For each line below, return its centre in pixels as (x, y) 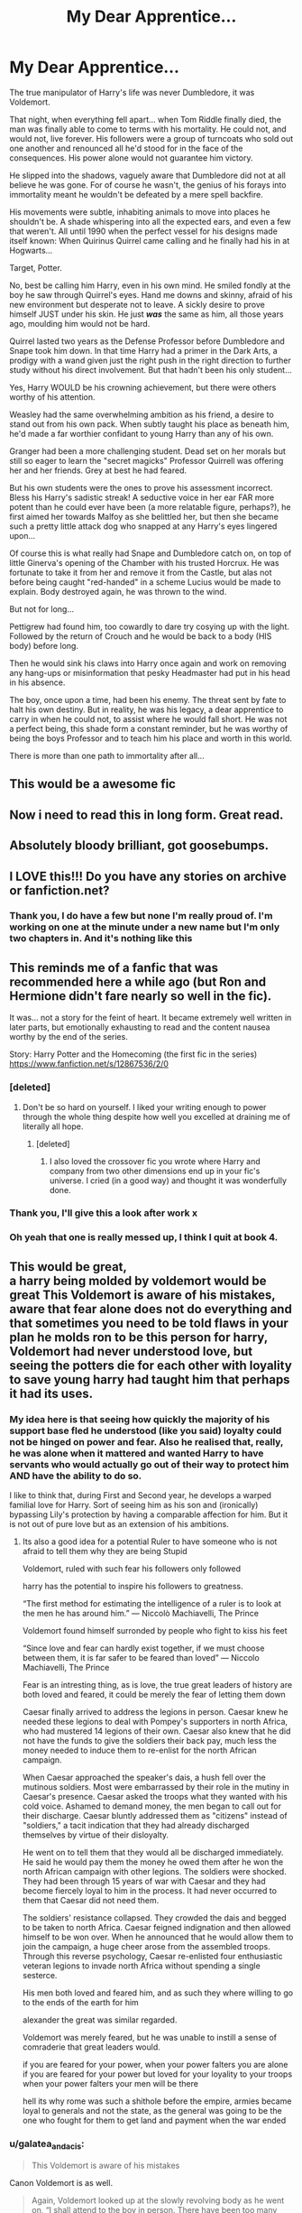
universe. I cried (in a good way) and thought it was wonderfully (168, 1181)
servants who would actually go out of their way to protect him (149, 1464)
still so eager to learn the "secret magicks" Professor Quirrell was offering (146, 460)
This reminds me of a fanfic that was (114, 968)
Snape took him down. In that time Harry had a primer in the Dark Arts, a (143, 350)
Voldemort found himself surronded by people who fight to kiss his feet (155, 1631)
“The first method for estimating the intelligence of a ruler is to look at (151, 1604)
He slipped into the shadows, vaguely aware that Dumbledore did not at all (148, 175)
